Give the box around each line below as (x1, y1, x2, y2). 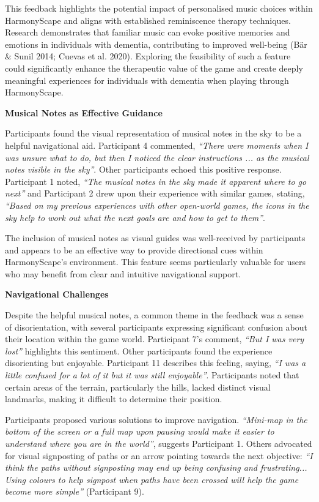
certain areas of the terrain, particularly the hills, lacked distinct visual (5, 380, 271, 393)
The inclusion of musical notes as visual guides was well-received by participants (5, 231, 306, 244)
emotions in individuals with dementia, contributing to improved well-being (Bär (5, 37, 307, 50)
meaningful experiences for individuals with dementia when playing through (5, 73, 289, 86)
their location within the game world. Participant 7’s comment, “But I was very (5, 332, 304, 345)
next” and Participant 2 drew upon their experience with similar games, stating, (5, 187, 305, 200)
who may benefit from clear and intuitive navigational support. (5, 267, 241, 280)
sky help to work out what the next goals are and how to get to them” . (5, 211, 265, 223)
